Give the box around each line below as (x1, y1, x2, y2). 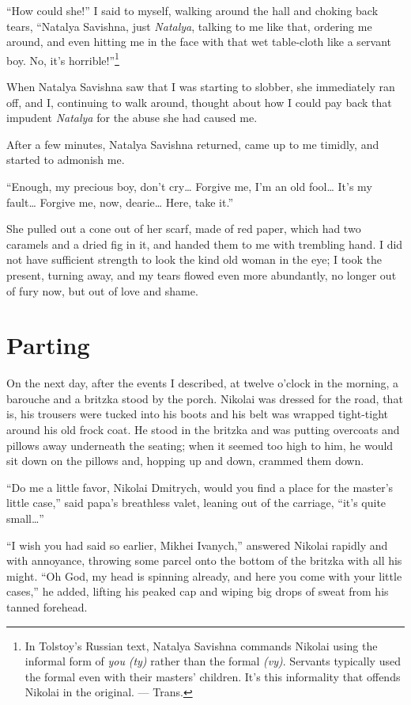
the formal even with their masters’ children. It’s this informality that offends (25, 668, 401, 684)
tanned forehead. (6, 599, 88, 615)
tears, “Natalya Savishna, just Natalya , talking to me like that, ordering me (6, 17, 372, 34)
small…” (6, 510, 44, 527)
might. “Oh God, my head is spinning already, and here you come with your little (6, 567, 402, 584)
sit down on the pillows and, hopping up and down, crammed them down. (6, 452, 364, 469)
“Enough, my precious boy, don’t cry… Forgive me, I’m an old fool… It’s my (6, 178, 372, 194)
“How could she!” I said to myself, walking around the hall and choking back (6, 2, 379, 18)
